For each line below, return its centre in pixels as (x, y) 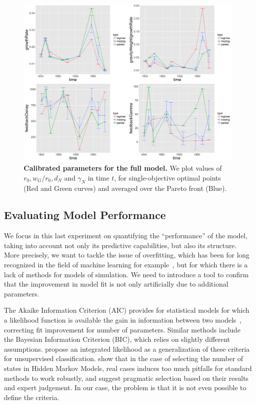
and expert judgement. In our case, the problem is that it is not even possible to (125, 387)
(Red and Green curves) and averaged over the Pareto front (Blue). (125, 188)
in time (98, 177)
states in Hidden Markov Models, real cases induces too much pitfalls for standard (128, 368)
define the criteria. (32, 397)
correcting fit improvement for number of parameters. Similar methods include (122, 329)
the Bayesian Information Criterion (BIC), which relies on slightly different (117, 339)
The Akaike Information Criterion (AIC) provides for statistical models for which (127, 310)
